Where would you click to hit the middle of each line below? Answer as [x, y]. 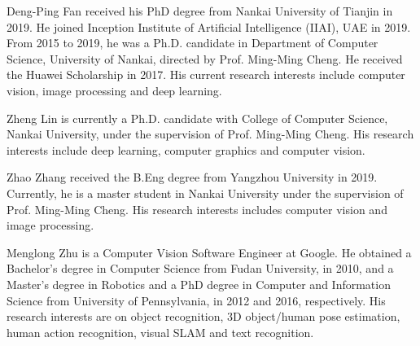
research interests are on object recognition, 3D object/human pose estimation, [203, 316]
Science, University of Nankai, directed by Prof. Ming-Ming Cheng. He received [205, 58]
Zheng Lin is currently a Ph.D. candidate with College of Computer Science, [197, 118]
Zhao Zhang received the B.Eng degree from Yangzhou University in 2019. [192, 177]
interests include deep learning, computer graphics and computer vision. [186, 149]
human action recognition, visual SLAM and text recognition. [160, 332]
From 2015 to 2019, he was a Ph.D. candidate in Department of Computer [192, 43]
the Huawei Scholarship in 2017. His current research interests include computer [206, 74]
